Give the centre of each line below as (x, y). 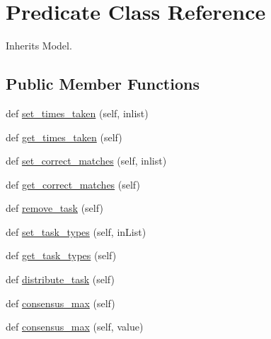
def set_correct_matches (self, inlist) (86, 161)
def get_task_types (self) (61, 255)
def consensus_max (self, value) (75, 327)
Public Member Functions (103, 84)
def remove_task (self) (54, 208)
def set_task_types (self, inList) (76, 231)
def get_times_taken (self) (64, 137)
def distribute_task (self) (60, 279)
